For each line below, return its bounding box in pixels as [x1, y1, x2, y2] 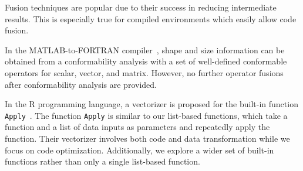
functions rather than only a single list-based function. [5, 155, 200, 167]
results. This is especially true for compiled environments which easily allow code [5, 12, 297, 25]
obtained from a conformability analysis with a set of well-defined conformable [5, 55, 287, 67]
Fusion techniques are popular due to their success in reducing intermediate [5, 1, 277, 13]
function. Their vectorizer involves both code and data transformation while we [5, 132, 290, 144]
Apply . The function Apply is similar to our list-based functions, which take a [5, 109, 288, 121]
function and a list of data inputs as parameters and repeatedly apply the [5, 121, 270, 133]
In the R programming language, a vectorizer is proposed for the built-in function [5, 98, 298, 110]
